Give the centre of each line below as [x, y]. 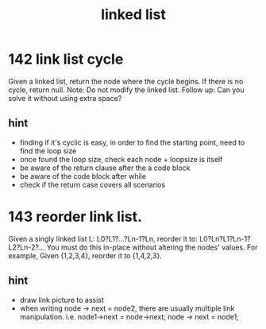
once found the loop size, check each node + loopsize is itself [121, 159]
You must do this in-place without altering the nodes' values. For [152, 247]
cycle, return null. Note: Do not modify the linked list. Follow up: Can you [126, 90]
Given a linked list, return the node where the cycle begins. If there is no [126, 81]
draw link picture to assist [62, 300]
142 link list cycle [66, 59]
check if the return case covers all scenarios [92, 184]
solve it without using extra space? [65, 98]
